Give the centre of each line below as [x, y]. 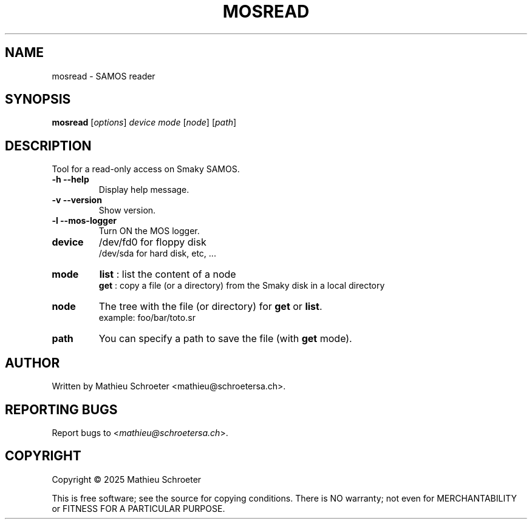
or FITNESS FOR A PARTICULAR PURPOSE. [138, 508]
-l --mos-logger [84, 221]
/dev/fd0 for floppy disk [152, 242]
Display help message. [144, 190]
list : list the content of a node [168, 274]
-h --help [70, 180]
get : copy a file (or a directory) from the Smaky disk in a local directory [242, 286]
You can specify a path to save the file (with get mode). [225, 339]
